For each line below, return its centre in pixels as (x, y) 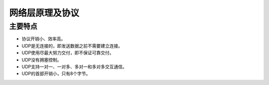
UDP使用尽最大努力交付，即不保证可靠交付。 (68, 53)
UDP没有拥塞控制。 (42, 60)
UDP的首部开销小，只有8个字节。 (56, 74)
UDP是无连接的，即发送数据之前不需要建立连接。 (72, 46)
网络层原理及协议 (44, 13)
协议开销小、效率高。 (44, 39)
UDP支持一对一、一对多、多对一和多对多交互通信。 (74, 67)
